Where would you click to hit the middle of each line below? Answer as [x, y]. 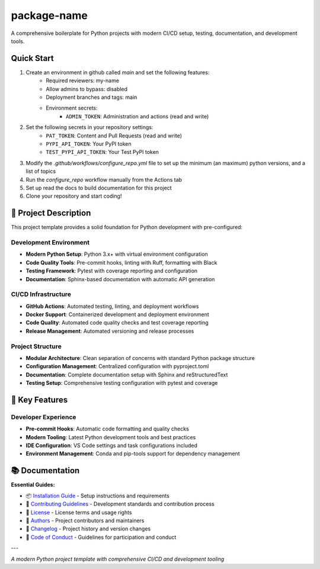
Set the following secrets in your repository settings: [89, 127]
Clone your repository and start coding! [74, 196]
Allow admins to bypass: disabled [87, 89]
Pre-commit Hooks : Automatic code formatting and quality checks [107, 429]
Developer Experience [44, 417]
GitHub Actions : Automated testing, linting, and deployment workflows [112, 306]
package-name [49, 15]
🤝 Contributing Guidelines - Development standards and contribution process [120, 504]
